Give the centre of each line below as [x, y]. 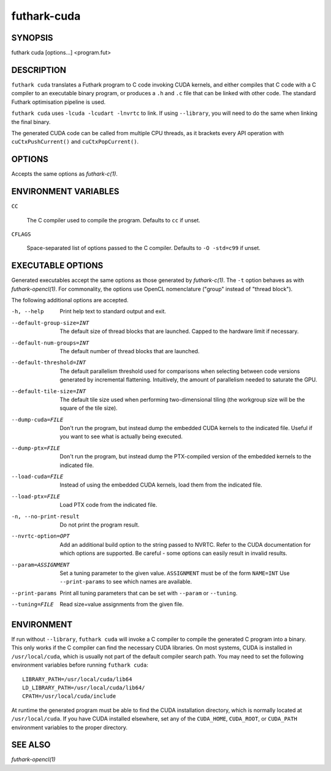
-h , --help [28, 311]
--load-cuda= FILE [37, 477]
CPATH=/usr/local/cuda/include [69, 696]
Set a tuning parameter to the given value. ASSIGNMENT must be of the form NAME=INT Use [175, 573]
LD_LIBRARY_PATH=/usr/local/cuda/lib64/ [84, 687]
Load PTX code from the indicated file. [108, 505]
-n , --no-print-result [45, 516]
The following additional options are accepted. [70, 300]
